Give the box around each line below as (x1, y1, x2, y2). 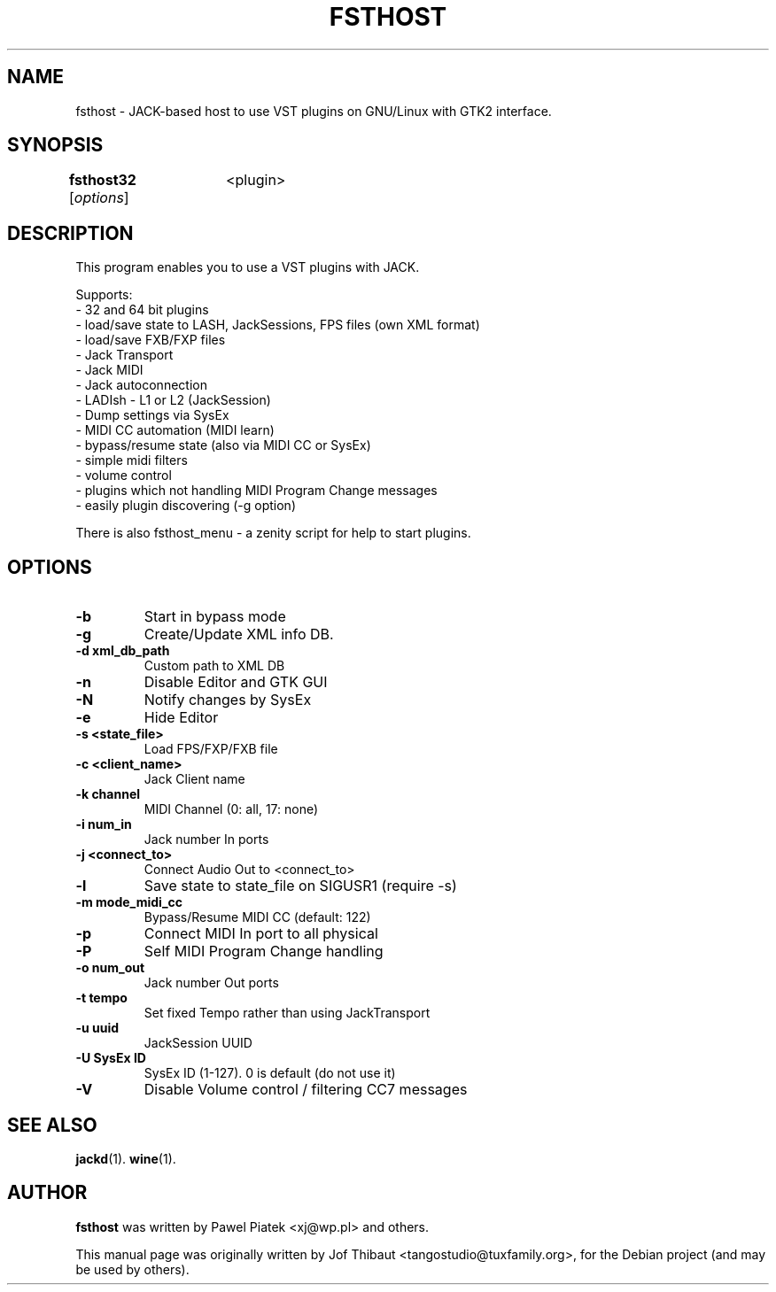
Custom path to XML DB (144, 658, 285, 674)
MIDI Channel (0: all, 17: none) (144, 801, 319, 817)
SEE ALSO (7, 1113, 97, 1136)
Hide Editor (144, 708, 219, 727)
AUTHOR (7, 1181, 88, 1204)
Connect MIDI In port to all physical (144, 925, 378, 943)
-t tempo (75, 990, 128, 1006)
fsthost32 (68, 171, 136, 190)
